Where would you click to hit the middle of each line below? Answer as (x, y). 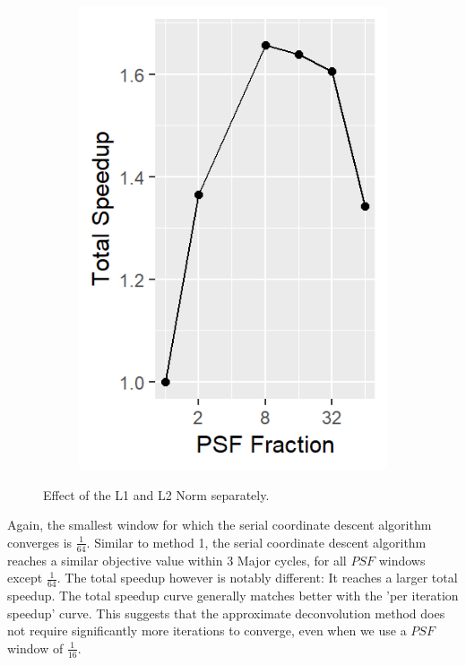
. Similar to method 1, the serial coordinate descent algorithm (256, 542)
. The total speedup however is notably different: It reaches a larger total (257, 578)
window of (35, 648)
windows (402, 560)
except (25, 578)
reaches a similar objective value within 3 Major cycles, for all (177, 560)
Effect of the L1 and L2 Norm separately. (156, 494)
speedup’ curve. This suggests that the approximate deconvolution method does (226, 613)
